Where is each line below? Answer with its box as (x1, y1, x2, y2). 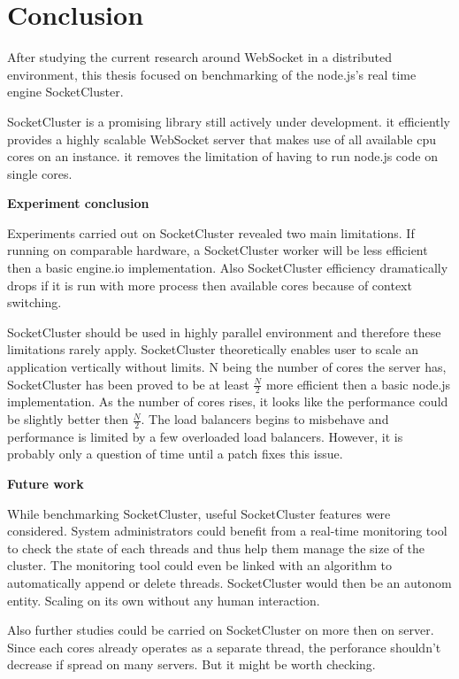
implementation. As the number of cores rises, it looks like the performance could (7, 392, 448, 411)
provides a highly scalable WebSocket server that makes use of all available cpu (7, 129, 437, 148)
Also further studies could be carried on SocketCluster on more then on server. (7, 621, 434, 639)
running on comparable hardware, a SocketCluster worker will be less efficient (7, 241, 428, 259)
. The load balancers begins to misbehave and (141, 410, 389, 428)
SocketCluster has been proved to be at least (7, 374, 249, 393)
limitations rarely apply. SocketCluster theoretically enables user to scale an (7, 340, 418, 359)
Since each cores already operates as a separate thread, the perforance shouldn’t (7, 637, 441, 656)
